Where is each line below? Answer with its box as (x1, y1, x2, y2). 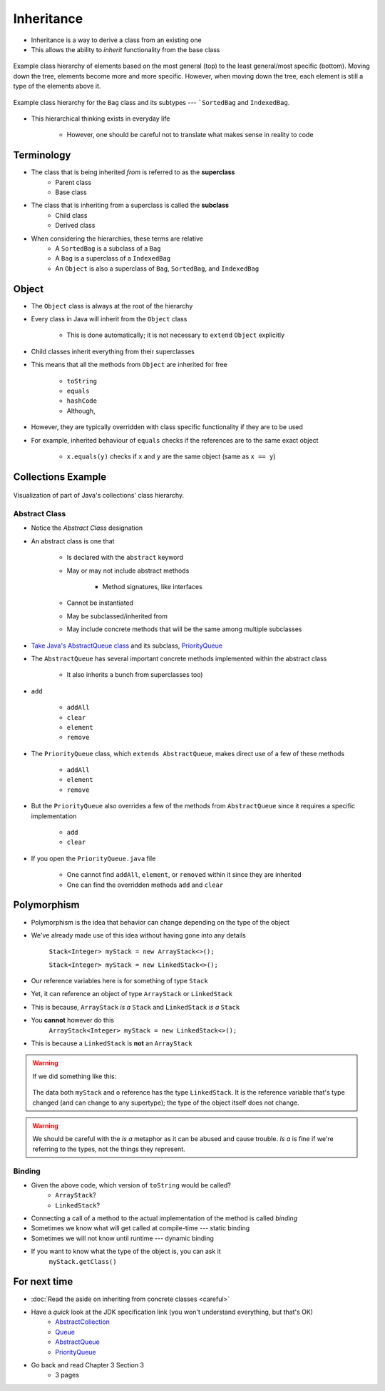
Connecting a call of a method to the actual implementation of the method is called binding (31, 1214, 298, 1222)
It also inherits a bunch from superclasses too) (66, 671, 203, 679)
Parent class (55, 178, 92, 186)
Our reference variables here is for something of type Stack (31, 977, 208, 985)
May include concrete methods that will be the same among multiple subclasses (66, 625, 302, 633)
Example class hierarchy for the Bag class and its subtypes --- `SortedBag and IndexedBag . (13, 98, 290, 106)
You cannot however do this (31, 1016, 114, 1025)
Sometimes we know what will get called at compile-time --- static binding (31, 1224, 250, 1232)
